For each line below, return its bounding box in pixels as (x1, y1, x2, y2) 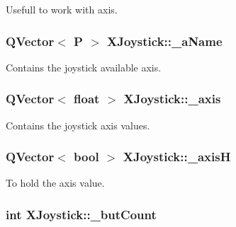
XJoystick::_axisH (123, 148, 231, 165)
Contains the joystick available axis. (6, 59, 162, 74)
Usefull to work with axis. (6, 2, 118, 16)
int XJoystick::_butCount (6, 205, 157, 223)
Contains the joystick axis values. (6, 117, 150, 132)
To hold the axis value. (6, 175, 105, 190)
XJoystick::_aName (107, 32, 223, 50)
